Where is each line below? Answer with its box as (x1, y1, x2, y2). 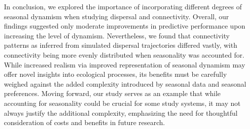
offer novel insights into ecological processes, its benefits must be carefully (4, 69, 227, 79)
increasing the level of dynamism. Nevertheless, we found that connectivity (4, 30, 230, 40)
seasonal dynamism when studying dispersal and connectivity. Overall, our (4, 11, 229, 21)
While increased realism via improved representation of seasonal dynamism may (4, 59, 246, 69)
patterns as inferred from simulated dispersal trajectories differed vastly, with (4, 40, 237, 50)
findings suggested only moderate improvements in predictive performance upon (4, 21, 246, 31)
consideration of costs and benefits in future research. (4, 117, 165, 128)
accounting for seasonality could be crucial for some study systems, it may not (4, 97, 241, 108)
